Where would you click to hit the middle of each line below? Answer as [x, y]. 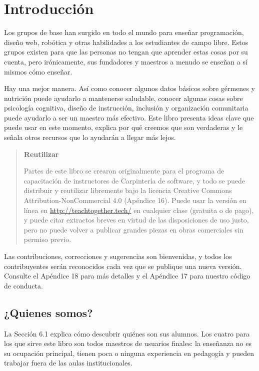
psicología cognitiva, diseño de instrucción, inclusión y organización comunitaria [126, 108]
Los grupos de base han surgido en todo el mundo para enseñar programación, [124, 32]
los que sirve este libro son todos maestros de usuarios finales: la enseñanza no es [128, 343]
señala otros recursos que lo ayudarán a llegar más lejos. [90, 137]
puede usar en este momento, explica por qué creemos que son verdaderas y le [123, 127]
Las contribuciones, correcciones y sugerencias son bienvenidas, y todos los [118, 256]
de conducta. [23, 285]
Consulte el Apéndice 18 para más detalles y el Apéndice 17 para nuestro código [127, 276]
